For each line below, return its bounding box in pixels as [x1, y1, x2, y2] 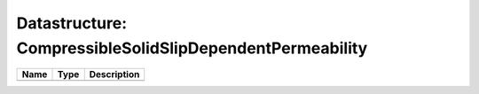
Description [89, 68, 140, 81]
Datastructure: [16, 13, 128, 33]
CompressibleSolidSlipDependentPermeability [16, 38, 368, 58]
